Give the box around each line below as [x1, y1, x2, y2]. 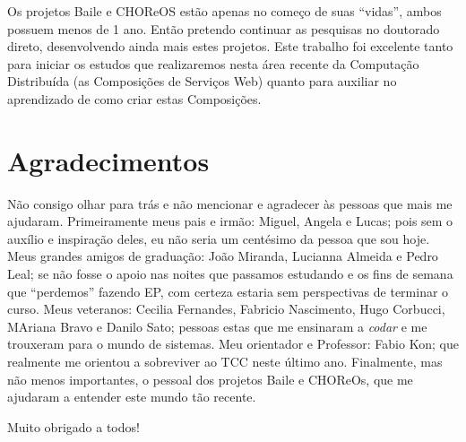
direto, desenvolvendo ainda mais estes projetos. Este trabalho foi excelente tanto [7, 37, 453, 56]
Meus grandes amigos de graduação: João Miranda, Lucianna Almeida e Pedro [7, 247, 438, 265]
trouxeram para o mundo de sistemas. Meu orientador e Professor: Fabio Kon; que [7, 334, 459, 353]
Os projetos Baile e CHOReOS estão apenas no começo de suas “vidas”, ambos [7, 2, 442, 20]
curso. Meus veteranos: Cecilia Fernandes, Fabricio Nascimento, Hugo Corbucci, [7, 299, 445, 318]
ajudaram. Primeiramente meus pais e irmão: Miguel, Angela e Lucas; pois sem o [7, 212, 453, 230]
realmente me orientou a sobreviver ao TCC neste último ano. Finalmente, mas [7, 352, 443, 371]
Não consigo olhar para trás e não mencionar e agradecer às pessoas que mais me [7, 194, 453, 212]
